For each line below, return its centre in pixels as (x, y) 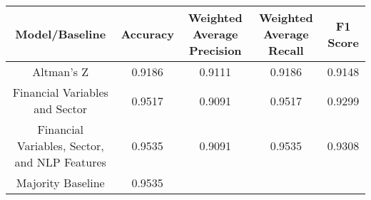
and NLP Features (60, 162)
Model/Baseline (61, 34)
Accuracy (147, 34)
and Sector (61, 109)
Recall (286, 50)
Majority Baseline (60, 183)
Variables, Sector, (60, 146)
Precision (215, 50)
